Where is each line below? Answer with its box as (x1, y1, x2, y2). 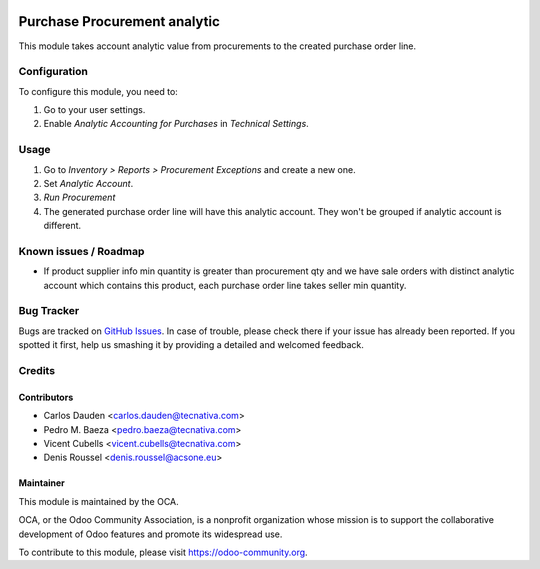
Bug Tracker (18, 304, 80, 318)
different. (43, 220, 82, 232)
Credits (18, 363, 55, 377)
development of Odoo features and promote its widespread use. (18, 528, 283, 540)
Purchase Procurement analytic (18, 13, 220, 30)
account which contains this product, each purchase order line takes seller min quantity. (43, 279, 407, 291)
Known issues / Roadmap (18, 244, 145, 258)
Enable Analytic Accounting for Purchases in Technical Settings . (43, 118, 309, 130)
